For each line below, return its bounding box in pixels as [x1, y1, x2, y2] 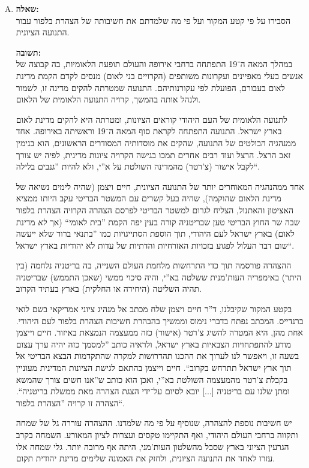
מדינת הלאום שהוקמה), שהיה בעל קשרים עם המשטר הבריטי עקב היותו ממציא [16, 192, 281, 204]
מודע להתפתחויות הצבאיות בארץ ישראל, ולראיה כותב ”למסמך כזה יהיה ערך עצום [16, 337, 292, 350]
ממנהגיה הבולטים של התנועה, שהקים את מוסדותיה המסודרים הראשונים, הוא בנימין [16, 136, 296, 149]
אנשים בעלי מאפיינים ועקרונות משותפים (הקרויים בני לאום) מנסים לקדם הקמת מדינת [16, 69, 303, 81]
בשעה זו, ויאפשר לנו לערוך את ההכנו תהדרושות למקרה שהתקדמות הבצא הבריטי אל [16, 349, 299, 362]
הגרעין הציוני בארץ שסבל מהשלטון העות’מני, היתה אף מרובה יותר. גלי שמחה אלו [16, 440, 289, 452]
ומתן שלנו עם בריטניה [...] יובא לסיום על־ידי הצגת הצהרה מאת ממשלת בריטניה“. [16, 385, 290, 397]
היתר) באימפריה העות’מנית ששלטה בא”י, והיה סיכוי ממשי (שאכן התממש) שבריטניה [16, 270, 302, 283]
